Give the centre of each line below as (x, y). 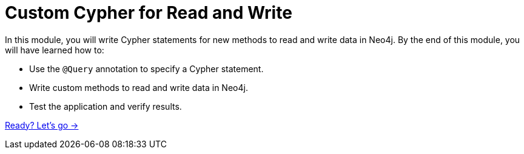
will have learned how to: (55, 50)
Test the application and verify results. (106, 106)
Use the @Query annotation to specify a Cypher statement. (146, 69)
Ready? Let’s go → (42, 125)
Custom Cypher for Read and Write (149, 13)
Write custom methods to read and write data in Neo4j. (139, 87)
